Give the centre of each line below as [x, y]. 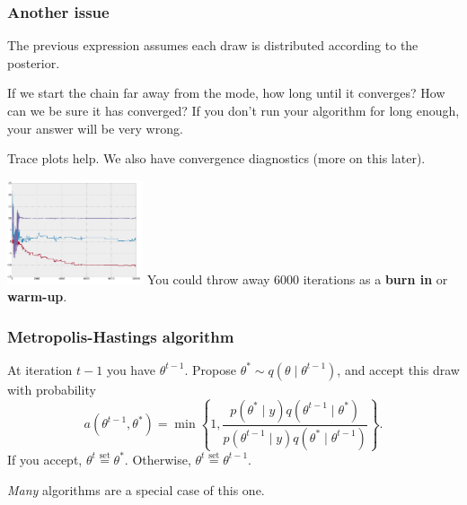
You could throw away [208, 279]
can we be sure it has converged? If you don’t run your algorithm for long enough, [233, 110]
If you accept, [45, 459]
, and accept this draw [398, 369]
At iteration [40, 369]
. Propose [210, 369]
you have [131, 369]
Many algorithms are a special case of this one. [136, 489]
